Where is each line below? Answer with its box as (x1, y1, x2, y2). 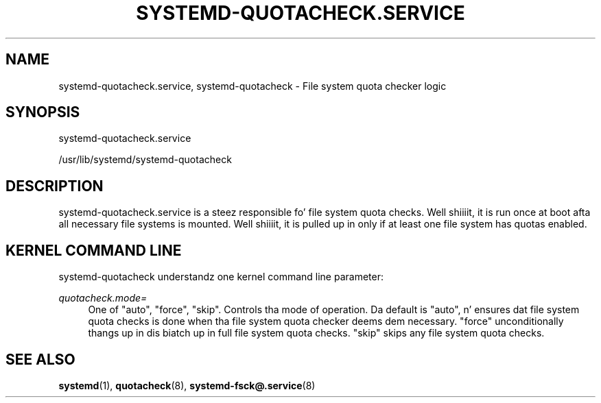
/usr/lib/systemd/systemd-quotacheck (58, 154, 232, 166)
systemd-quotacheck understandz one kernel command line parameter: (58, 271, 384, 283)
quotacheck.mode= (58, 292, 148, 304)
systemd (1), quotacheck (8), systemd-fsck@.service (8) (58, 379, 316, 391)
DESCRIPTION (5, 177, 104, 195)
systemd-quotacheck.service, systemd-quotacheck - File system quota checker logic (58, 80, 447, 92)
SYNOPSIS (5, 103, 80, 121)
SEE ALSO (5, 350, 75, 368)
